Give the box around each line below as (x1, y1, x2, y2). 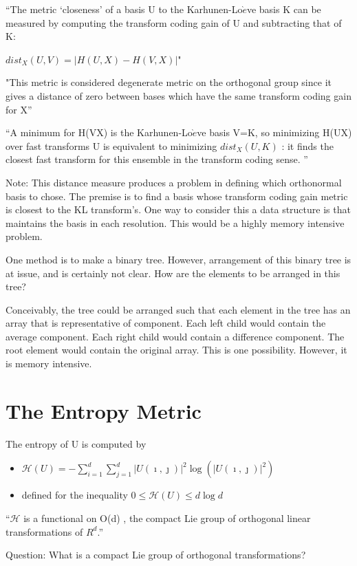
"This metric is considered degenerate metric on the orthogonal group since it (6, 75, 332, 89)
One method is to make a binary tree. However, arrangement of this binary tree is (6, 252, 351, 266)
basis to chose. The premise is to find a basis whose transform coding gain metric (6, 188, 348, 203)
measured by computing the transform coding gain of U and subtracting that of (6, 15, 342, 30)
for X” (6, 102, 32, 116)
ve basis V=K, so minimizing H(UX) (197, 125, 352, 140)
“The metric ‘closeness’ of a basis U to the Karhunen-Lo (6, 2, 243, 16)
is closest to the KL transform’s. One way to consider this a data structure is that (6, 202, 351, 217)
